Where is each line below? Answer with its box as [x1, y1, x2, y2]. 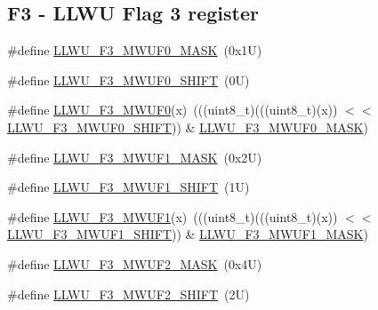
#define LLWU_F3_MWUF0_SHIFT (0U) [7, 70, 250, 89]
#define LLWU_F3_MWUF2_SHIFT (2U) [7, 284, 250, 303]
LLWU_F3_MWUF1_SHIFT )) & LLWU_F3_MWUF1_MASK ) [7, 225, 368, 243]
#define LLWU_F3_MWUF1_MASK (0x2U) [7, 147, 262, 166]
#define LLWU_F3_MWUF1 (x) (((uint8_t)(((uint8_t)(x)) [7, 207, 338, 226]
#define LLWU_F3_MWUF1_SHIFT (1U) [7, 178, 250, 196]
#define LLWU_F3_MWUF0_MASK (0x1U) [7, 41, 262, 60]
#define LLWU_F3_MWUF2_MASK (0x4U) [7, 254, 262, 273]
